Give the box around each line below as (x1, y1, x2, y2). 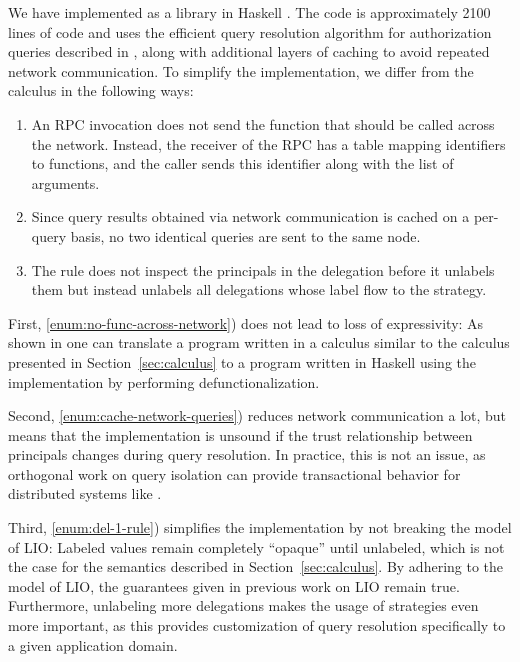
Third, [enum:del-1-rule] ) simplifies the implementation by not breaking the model (8, 517, 512, 538)
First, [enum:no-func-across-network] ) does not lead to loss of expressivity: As (8, 312, 484, 333)
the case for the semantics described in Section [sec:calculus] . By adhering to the (8, 556, 504, 577)
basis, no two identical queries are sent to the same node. (70, 225, 421, 246)
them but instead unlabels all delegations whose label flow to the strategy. (31, 279, 487, 300)
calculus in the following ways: (8, 80, 194, 101)
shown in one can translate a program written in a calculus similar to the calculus (8, 332, 510, 353)
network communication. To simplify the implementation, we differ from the (8, 60, 474, 81)
